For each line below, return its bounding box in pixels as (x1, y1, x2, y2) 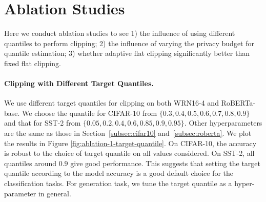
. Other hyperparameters (184, 117, 262, 128)
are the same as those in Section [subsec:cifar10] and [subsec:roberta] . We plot (4, 128, 252, 138)
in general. (38, 188, 71, 198)
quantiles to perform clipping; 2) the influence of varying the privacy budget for (4, 37, 254, 48)
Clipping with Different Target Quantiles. (4, 78, 154, 89)
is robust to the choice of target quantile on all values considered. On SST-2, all (4, 148, 255, 158)
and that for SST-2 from (4, 117, 81, 128)
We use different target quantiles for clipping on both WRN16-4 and (4, 97, 219, 108)
